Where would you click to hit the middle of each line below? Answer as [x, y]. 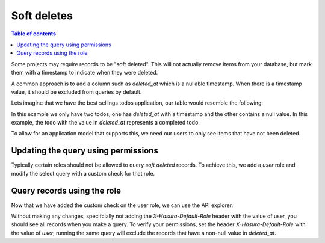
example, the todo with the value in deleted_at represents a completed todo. [105, 123]
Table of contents [34, 34]
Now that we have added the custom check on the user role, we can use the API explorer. [122, 205]
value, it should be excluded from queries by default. [76, 92]
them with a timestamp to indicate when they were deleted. [85, 73]
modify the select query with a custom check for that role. [83, 173]
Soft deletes [42, 16]
